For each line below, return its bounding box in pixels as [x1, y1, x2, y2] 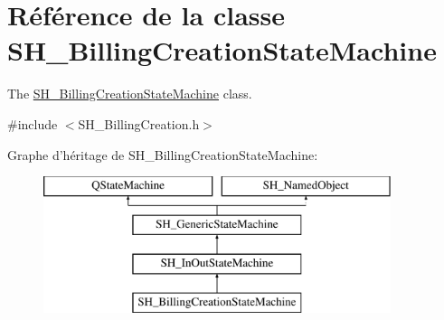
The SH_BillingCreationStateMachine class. [7, 84, 252, 103]
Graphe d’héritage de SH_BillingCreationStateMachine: [7, 145, 318, 164]
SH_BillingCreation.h [78, 114, 200, 133]
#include [7, 114, 58, 133]
